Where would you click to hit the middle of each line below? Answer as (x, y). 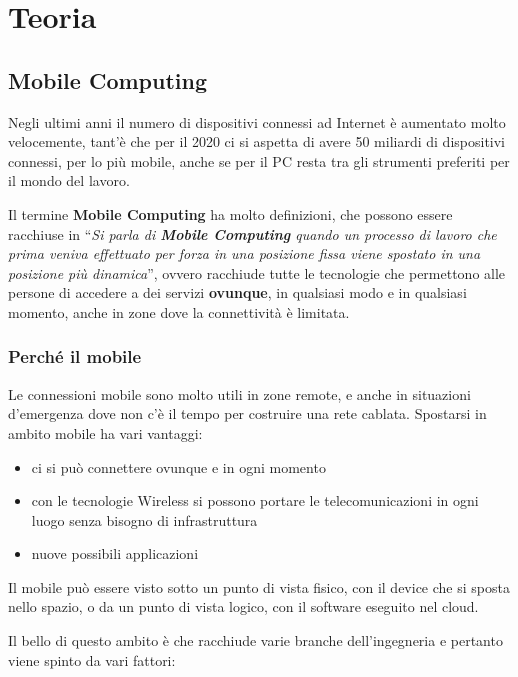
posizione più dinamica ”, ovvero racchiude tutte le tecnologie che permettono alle (257, 272)
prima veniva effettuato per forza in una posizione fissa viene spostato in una (244, 253)
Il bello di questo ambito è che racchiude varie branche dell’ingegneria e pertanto (255, 640)
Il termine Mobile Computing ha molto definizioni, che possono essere (230, 213)
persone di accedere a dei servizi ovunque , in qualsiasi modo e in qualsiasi (237, 292)
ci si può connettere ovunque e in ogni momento (178, 466)
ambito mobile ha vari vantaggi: (105, 432)
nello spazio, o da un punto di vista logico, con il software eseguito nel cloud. (243, 606)
